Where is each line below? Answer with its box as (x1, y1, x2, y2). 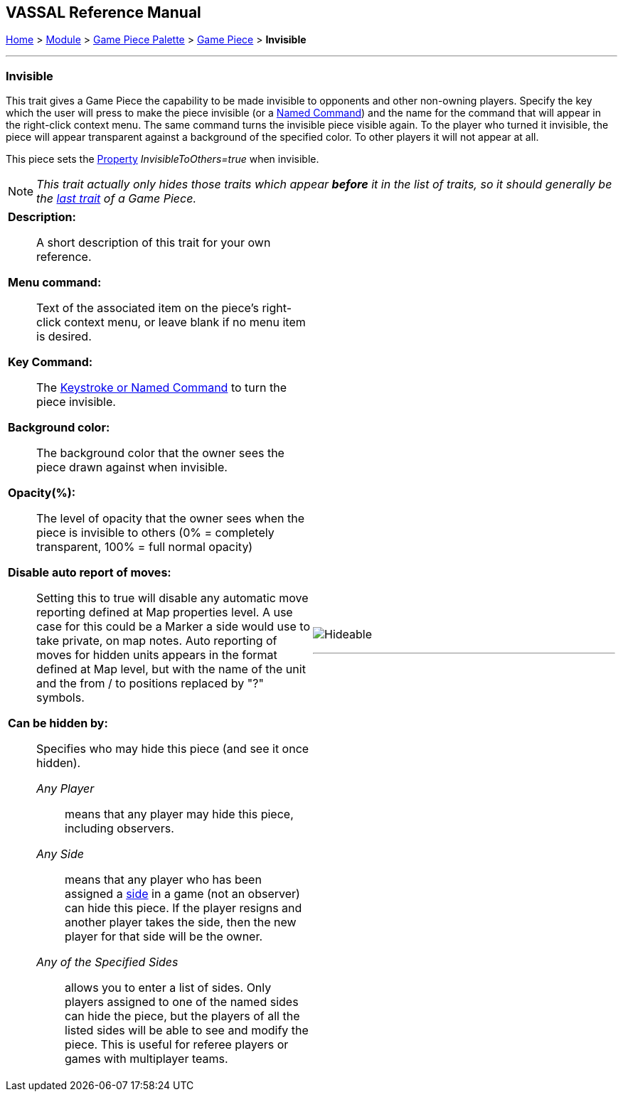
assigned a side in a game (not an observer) (65, 887, 300, 901)
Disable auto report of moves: (8, 565, 171, 580)
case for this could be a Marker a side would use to (36, 619, 310, 634)
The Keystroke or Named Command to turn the (36, 380, 287, 395)
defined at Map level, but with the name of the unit (36, 662, 306, 677)
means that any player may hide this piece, (65, 807, 294, 822)
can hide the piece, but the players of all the (65, 1009, 300, 1024)
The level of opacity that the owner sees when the (36, 511, 305, 526)
